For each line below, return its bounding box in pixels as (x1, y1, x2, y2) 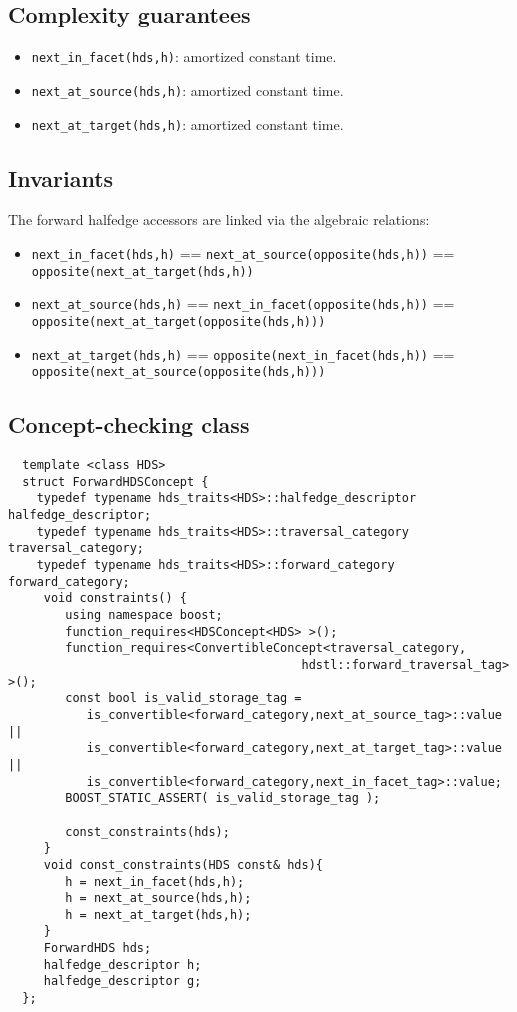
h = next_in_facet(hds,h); (65, 874, 245, 889)
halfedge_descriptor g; (43, 974, 202, 989)
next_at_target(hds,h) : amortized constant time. (31, 113, 344, 134)
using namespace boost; (65, 608, 223, 623)
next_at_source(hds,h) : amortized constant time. (31, 79, 344, 100)
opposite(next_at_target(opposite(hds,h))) (31, 314, 326, 329)
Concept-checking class (8, 409, 250, 440)
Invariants (8, 162, 114, 193)
